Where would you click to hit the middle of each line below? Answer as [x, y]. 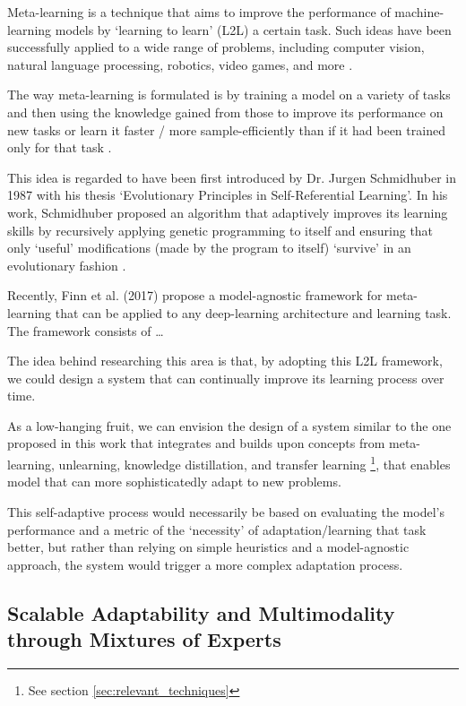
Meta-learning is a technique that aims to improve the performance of [199, 12]
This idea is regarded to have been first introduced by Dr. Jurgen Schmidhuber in [232, 177]
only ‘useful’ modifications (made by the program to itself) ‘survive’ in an [209, 248]
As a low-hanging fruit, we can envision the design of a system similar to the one [229, 425]
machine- [419, 12]
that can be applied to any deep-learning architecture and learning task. [253, 312]
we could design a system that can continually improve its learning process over [226, 378]
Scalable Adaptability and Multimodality [201, 612]
